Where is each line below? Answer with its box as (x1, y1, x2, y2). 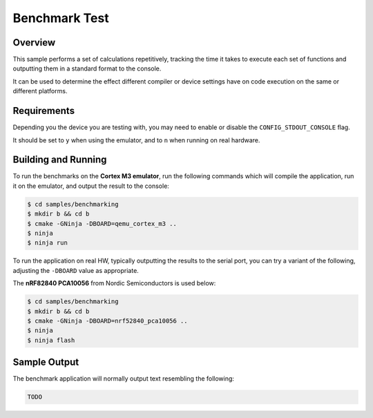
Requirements (12, 105, 75, 117)
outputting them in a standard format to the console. (12, 64, 162, 73)
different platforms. (12, 87, 68, 95)
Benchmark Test (12, 10, 110, 26)
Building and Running (12, 154, 107, 166)
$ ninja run (27, 239, 68, 247)
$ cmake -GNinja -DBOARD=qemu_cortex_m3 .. (27, 220, 178, 227)
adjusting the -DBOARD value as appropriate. (12, 266, 140, 274)
